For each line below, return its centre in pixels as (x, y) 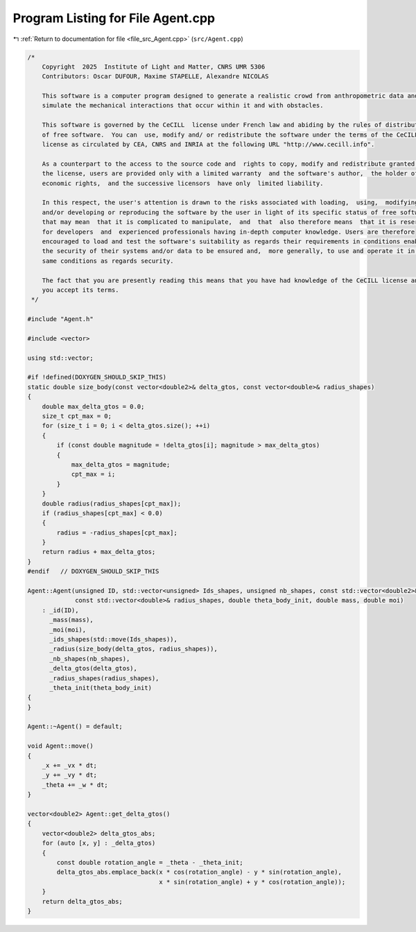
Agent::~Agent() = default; (75, 727)
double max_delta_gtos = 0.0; (93, 406)
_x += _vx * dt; (69, 766)
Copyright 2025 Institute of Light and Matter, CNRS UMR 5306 (154, 67)
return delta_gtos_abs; (82, 901)
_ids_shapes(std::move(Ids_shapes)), (114, 639)
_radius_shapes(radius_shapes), (104, 678)
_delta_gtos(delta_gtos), (94, 668)
